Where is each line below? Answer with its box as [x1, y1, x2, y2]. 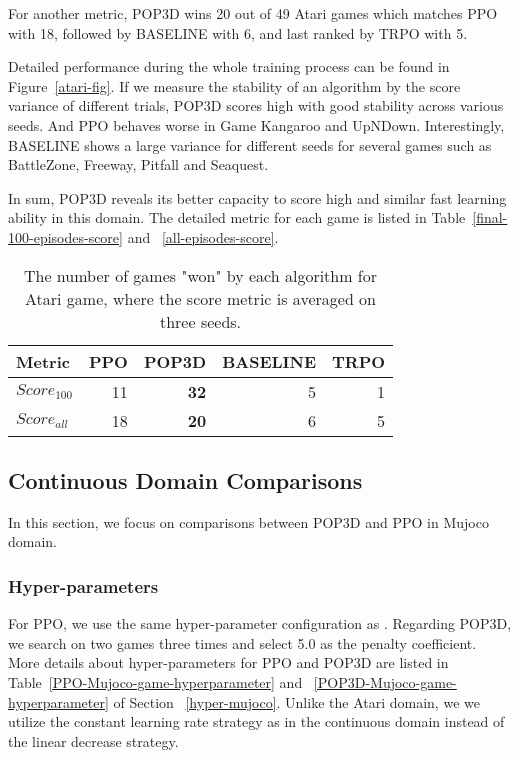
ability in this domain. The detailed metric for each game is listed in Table [8, 207, 466, 228]
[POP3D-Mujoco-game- [313, 671, 457, 692]
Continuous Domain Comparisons [8, 464, 363, 495]
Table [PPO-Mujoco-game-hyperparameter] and [8, 671, 303, 692]
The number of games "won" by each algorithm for [23, 263, 378, 287]
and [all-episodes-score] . [127, 226, 279, 247]
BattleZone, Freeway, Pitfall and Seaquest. [8, 154, 269, 175]
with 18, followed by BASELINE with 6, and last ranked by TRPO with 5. [8, 22, 468, 43]
